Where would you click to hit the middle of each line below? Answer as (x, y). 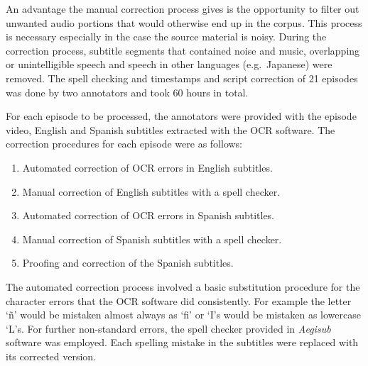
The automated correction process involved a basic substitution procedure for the (183, 286)
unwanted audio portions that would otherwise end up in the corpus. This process (184, 22)
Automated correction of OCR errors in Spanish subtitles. (148, 215)
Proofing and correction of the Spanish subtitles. (128, 263)
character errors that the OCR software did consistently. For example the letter (179, 300)
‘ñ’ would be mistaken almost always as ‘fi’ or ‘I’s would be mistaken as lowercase (183, 315)
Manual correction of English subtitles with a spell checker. (151, 191)
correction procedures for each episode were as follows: (124, 144)
